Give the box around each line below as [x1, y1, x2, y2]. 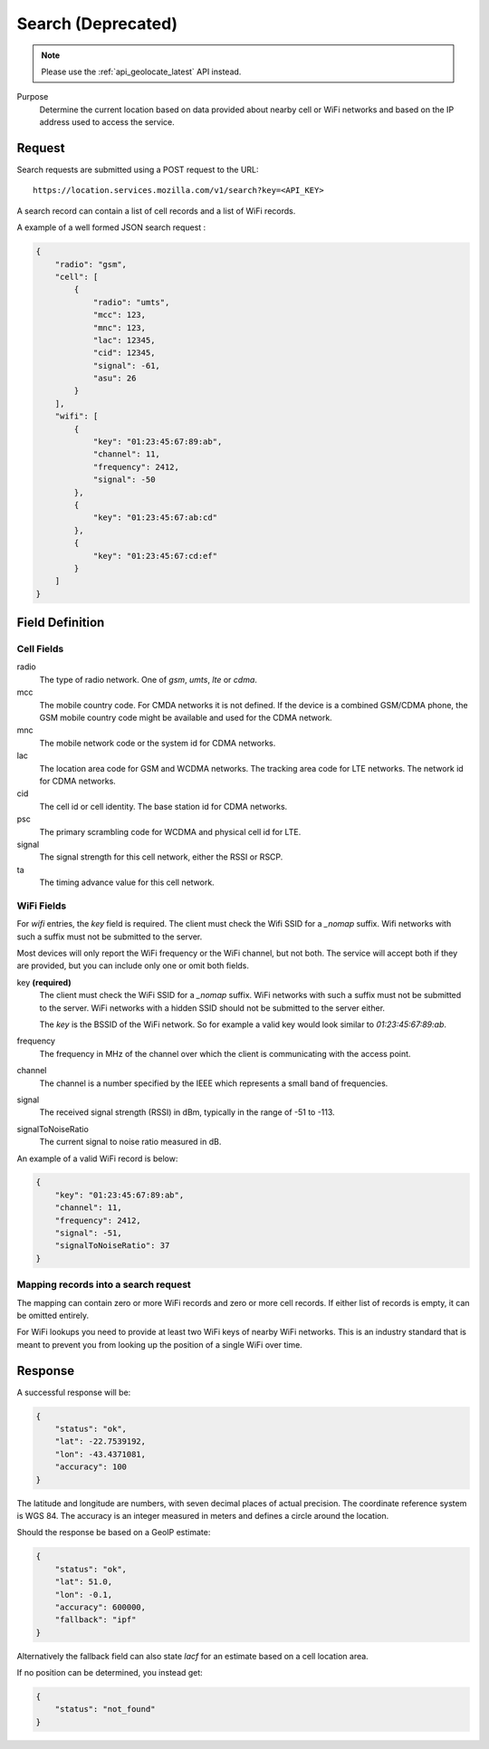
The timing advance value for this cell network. [39, 877, 215, 888]
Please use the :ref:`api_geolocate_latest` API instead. [41, 66, 242, 77]
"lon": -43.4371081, [54, 1449, 147, 1459]
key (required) [16, 976, 72, 987]
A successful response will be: [16, 1387, 131, 1398]
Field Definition [16, 615, 105, 630]
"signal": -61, [92, 360, 160, 370]
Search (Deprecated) [16, 14, 178, 34]
